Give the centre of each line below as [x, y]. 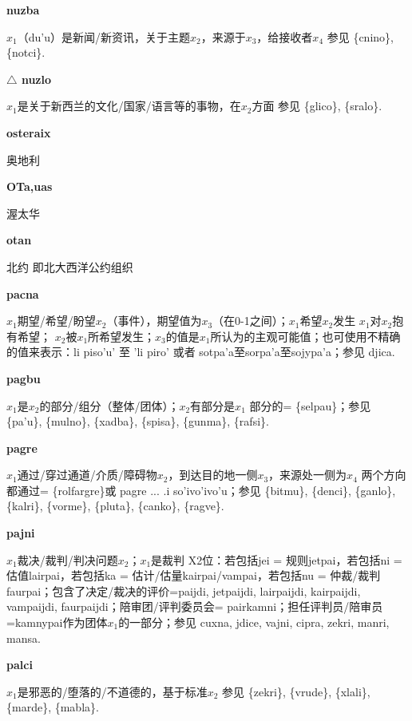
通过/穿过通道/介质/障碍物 [87, 475]
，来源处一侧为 [308, 475]
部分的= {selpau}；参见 [310, 405]
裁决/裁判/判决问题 [67, 559]
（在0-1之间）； [251, 321]
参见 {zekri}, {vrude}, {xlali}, [296, 691]
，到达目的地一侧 [213, 475]
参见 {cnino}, [360, 36]
